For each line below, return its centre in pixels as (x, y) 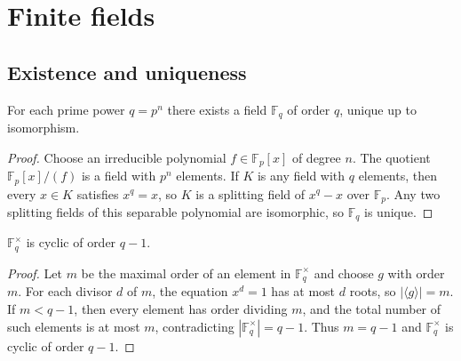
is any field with (301, 176)
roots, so (373, 291)
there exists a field (217, 109)
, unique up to (378, 109)
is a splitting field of (250, 193)
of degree (316, 157)
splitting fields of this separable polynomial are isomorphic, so (175, 211)
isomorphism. (44, 128)
